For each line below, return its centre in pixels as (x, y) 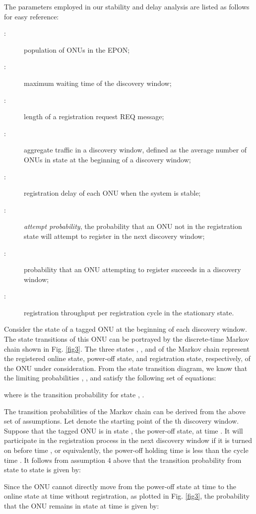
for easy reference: (32, 16)
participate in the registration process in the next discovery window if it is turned (128, 440)
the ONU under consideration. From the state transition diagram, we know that (126, 368)
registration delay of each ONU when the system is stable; (112, 193)
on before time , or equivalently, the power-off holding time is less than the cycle (126, 450)
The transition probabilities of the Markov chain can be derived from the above (125, 411)
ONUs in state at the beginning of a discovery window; (107, 159)
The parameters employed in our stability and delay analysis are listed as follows (127, 6)
